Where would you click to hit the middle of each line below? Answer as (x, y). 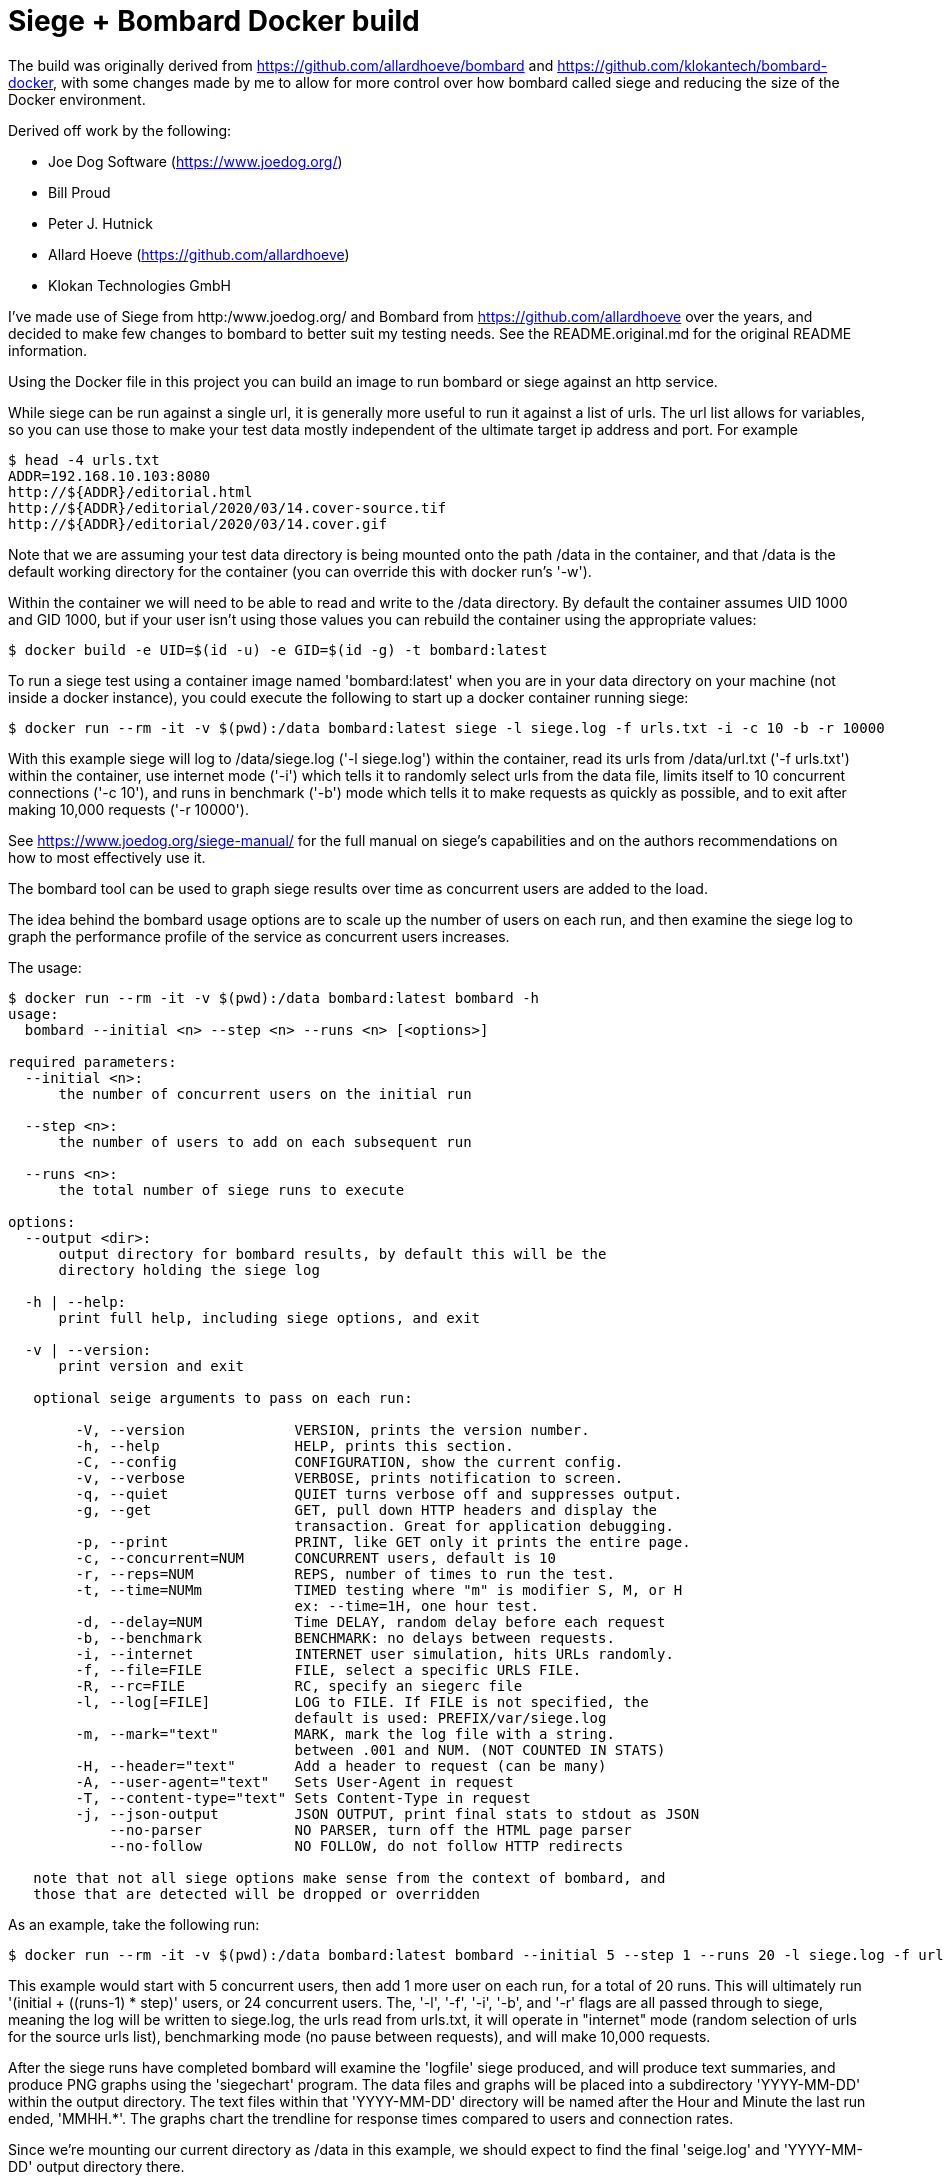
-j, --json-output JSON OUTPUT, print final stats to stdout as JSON (387, 1813)
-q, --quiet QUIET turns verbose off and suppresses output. (379, 1493)
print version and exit (151, 1365)
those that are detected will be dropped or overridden (257, 1893)
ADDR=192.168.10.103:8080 (109, 475)
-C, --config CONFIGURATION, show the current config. (349, 1461)
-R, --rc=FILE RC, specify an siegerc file (299, 1685)
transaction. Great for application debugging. (484, 1525)
